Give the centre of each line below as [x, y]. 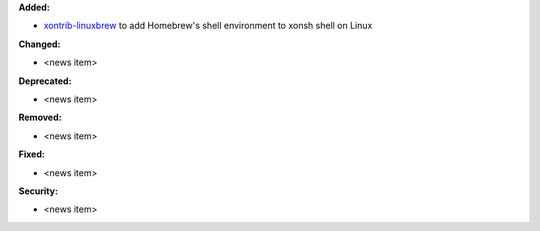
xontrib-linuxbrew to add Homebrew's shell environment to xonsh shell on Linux [208, 26]
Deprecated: [45, 81]
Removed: [40, 117]
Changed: [39, 44]
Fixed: [31, 154]
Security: [38, 191]
